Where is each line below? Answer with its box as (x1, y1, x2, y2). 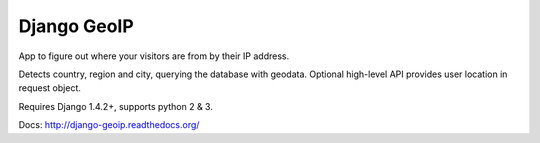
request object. (18, 82, 82, 94)
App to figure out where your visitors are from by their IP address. (18, 50, 290, 62)
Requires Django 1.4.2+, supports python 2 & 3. (18, 100, 214, 112)
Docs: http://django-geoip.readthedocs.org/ (18, 119, 200, 131)
